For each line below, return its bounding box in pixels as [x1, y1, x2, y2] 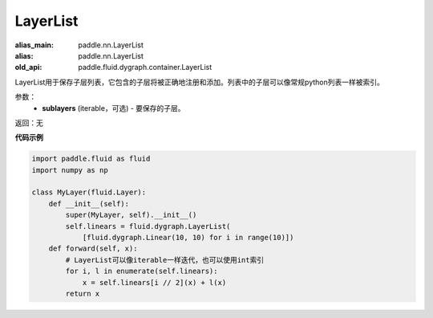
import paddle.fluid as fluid [31, 154, 151, 164]
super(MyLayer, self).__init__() [65, 210, 197, 220]
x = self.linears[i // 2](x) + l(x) [82, 278, 227, 287]
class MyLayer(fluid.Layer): [31, 188, 147, 197]
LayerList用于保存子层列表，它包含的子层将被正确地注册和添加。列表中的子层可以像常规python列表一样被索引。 [14, 77, 384, 87]
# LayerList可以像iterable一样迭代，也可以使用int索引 [65, 255, 265, 264]
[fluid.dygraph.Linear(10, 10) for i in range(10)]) [82, 233, 294, 242]
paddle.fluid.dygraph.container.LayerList [78, 63, 212, 72]
